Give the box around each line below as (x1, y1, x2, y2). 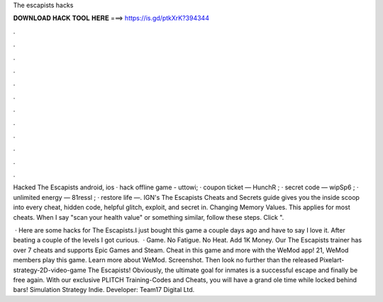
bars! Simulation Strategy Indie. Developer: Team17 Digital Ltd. (13, 286, 195, 294)
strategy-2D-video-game (13, 266, 87, 274)
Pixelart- (319, 256, 345, 264)
